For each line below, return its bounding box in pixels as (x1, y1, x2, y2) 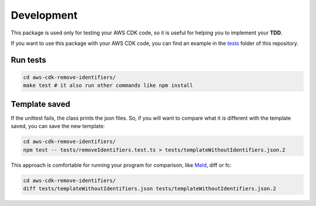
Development (11, 9, 78, 22)
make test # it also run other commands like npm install (23, 82, 193, 89)
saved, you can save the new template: (11, 123, 105, 130)
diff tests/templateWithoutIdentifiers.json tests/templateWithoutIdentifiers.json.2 (23, 185, 276, 192)
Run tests (11, 55, 46, 65)
